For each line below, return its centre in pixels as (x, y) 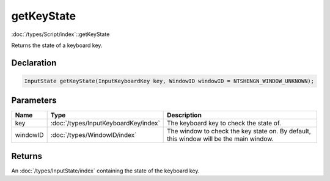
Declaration (34, 63)
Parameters (34, 101)
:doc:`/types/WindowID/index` (94, 135)
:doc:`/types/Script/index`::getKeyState (61, 34)
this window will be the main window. (221, 139)
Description (184, 115)
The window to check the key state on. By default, (239, 131)
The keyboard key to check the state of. (224, 124)
